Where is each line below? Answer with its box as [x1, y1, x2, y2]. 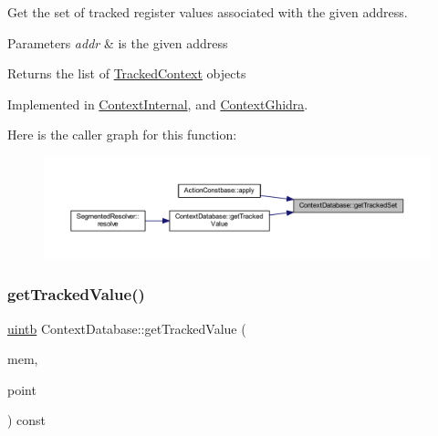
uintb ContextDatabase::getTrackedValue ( [7, 318, 246, 337]
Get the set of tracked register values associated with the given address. [7, 3, 408, 21]
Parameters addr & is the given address [7, 33, 228, 52]
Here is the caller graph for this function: [7, 125, 237, 144]
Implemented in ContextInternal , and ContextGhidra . [7, 94, 308, 113]
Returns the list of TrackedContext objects [7, 64, 246, 83]
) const [7, 410, 47, 430]
